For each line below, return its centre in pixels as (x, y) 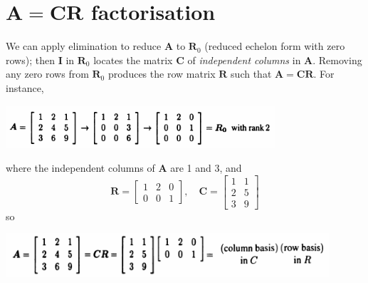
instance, (25, 87)
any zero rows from (47, 74)
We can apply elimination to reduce (84, 46)
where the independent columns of (80, 168)
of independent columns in (244, 60)
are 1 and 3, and (206, 168)
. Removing (337, 60)
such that (251, 74)
